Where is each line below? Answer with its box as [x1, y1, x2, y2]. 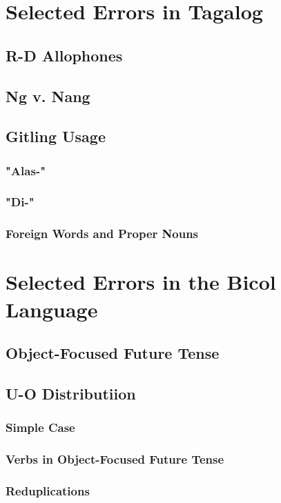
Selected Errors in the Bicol [6, 268, 276, 296]
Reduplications [6, 482, 90, 499]
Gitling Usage [6, 126, 106, 147]
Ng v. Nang [6, 85, 90, 106]
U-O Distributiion [6, 382, 136, 404]
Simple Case [6, 419, 75, 436]
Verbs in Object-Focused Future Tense [6, 451, 224, 468]
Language [6, 295, 98, 323]
